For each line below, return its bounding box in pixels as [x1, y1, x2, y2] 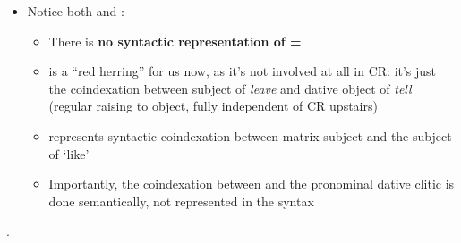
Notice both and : [27, 2, 124, 20]
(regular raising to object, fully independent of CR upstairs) [48, 96, 378, 115]
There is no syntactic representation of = [48, 31, 302, 50]
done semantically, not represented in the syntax [48, 191, 314, 210]
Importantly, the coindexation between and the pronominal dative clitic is [48, 174, 455, 193]
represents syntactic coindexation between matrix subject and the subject [48, 126, 452, 145]
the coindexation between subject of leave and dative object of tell [48, 79, 412, 97]
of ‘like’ [48, 144, 90, 163]
